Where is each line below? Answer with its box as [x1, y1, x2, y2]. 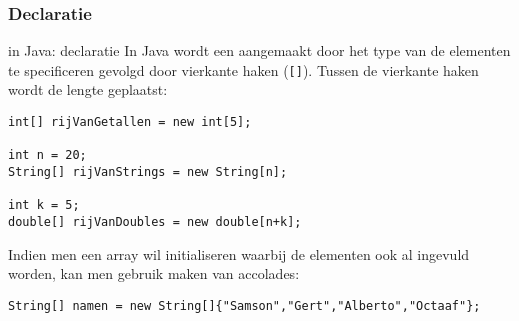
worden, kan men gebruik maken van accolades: [8, 263, 300, 284]
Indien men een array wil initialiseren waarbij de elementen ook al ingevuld [8, 243, 470, 264]
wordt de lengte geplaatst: [8, 79, 168, 100]
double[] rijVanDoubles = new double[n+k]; [8, 215, 302, 229]
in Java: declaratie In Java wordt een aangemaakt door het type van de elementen [8, 40, 511, 61]
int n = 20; [8, 148, 87, 163]
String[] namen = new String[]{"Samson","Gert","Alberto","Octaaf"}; [8, 298, 481, 313]
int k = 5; [8, 198, 80, 213]
